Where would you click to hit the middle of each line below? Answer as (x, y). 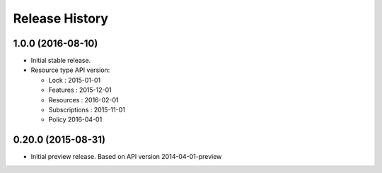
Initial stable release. (61, 61)
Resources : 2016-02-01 (84, 100)
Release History (61, 18)
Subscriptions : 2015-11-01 (87, 110)
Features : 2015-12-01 (80, 90)
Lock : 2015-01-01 (75, 80)
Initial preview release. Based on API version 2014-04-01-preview (126, 157)
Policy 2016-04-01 (75, 119)
